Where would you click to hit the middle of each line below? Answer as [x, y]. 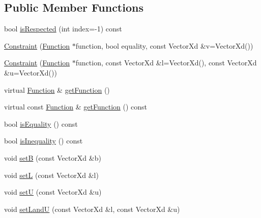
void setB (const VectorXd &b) [53, 157]
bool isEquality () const [41, 123]
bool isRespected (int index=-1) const [63, 29]
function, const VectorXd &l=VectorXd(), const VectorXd [166, 63]
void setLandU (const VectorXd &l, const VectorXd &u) [92, 209]
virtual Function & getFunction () [57, 89]
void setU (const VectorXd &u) [53, 192]
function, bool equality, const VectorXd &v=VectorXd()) [164, 45]
